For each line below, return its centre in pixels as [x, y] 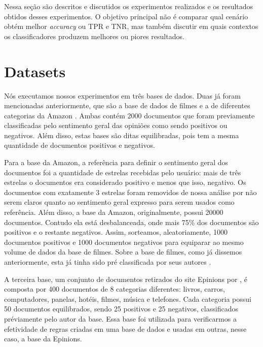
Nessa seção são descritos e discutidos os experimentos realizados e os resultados [129, 6]
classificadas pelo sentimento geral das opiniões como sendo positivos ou [116, 125]
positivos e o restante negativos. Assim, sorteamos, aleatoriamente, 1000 [116, 232]
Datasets [35, 71]
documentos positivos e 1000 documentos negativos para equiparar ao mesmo [124, 242]
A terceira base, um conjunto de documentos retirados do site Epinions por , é [126, 279]
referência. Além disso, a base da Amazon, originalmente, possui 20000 [114, 212]
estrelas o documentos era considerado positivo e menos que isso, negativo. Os [125, 182]
